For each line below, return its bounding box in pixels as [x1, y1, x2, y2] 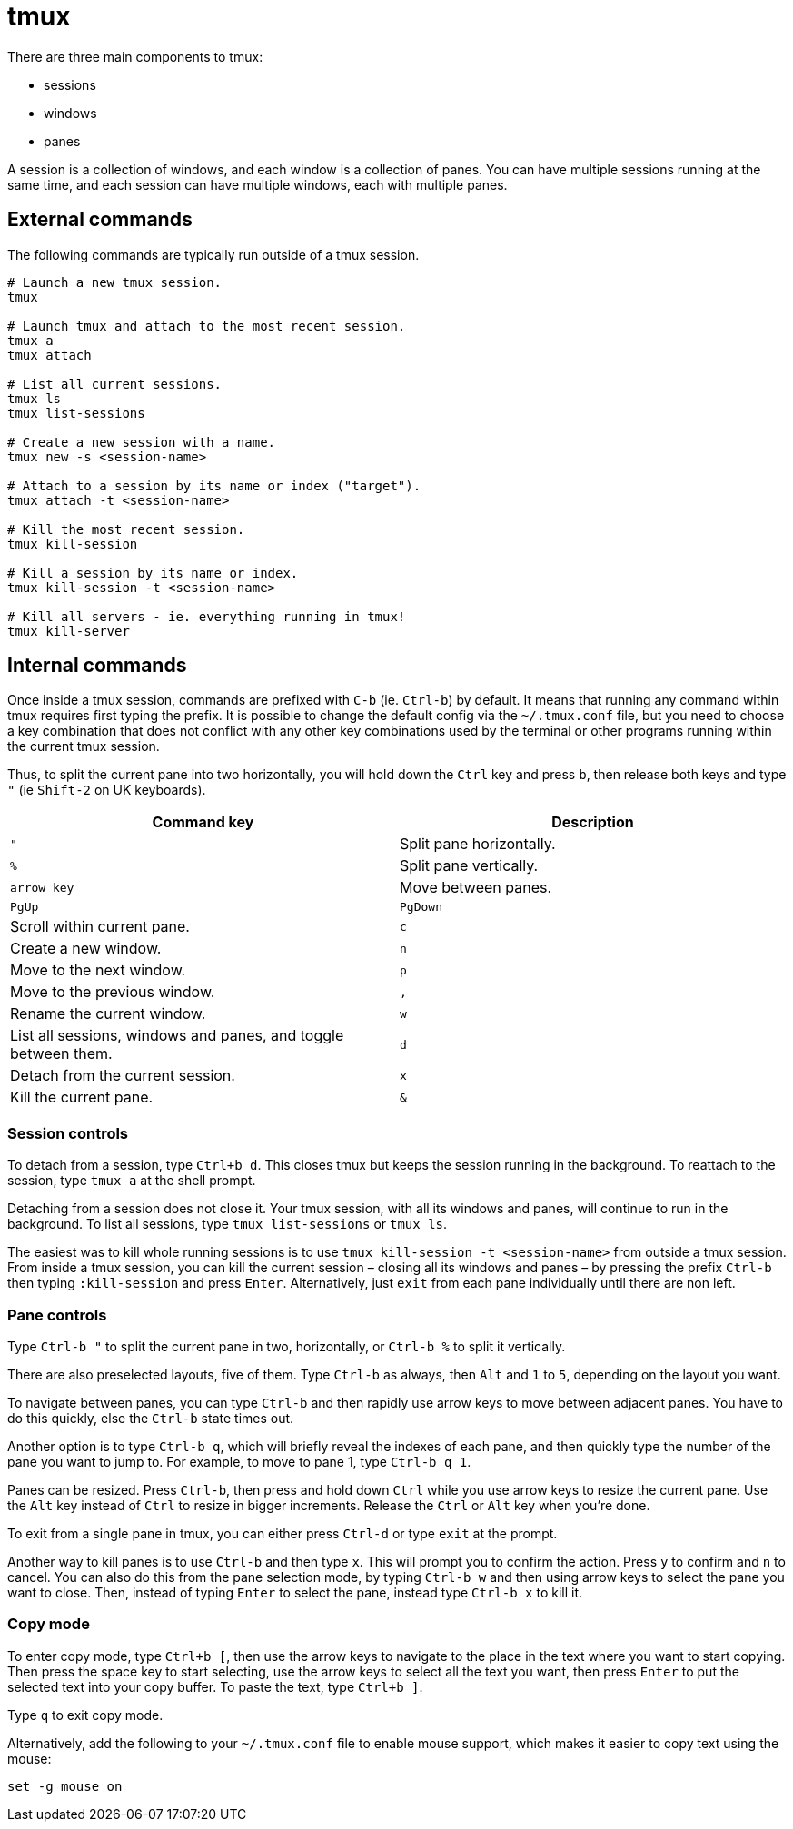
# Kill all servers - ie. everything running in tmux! [7, 608, 406, 624]
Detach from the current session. [10, 1066, 235, 1085]
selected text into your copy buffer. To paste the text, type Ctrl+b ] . [7, 1678, 423, 1695]
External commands [7, 208, 193, 232]
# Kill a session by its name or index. [7, 565, 299, 580]
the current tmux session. [7, 738, 160, 755]
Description [551, 813, 634, 832]
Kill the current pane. [10, 1088, 154, 1107]
